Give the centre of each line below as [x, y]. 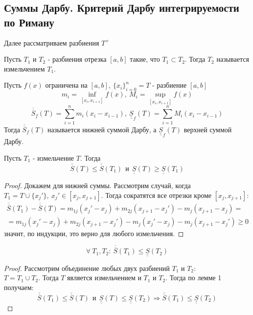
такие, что [145, 59]
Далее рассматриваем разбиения [52, 42]
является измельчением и [104, 278]
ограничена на [66, 85]
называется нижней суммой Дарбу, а [102, 129]
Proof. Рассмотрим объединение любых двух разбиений [87, 268]
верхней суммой [208, 129]
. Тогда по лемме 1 [194, 278]
